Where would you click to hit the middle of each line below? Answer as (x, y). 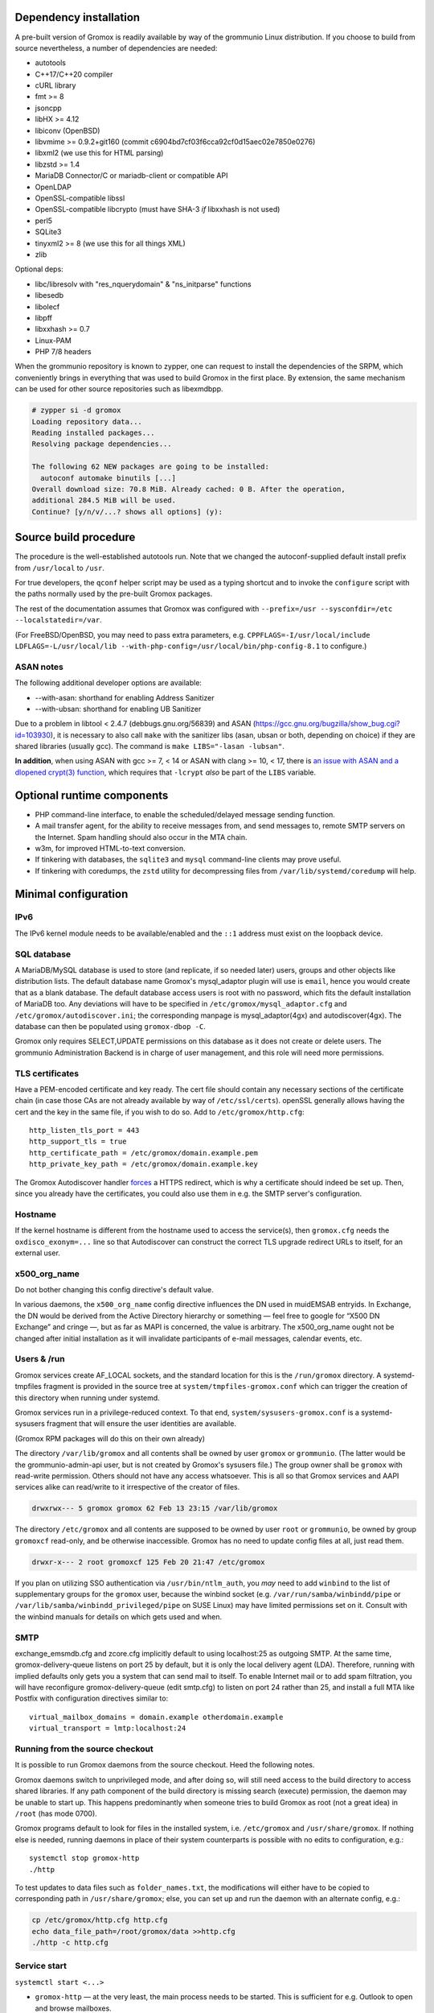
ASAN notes (39, 667)
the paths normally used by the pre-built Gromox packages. (114, 594)
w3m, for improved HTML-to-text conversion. (111, 848)
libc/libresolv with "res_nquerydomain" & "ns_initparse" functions (143, 284)
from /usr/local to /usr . (59, 568)
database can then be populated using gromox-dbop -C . (111, 1026)
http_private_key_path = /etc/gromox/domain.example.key (144, 1164)
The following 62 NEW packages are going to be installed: (150, 467)
